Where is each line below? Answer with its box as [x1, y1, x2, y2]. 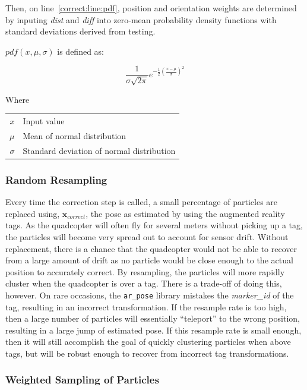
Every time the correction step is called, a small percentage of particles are [5, 196, 278, 208]
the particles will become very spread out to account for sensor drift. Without [5, 230, 289, 243]
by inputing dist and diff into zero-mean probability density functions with [5, 13, 277, 26]
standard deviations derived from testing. [5, 25, 156, 37]
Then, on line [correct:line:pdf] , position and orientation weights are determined [5, 2, 297, 14]
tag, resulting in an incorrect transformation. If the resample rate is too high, [5, 300, 287, 313]
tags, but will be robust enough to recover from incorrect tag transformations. [5, 347, 289, 359]
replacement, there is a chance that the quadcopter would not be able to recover [5, 242, 297, 254]
